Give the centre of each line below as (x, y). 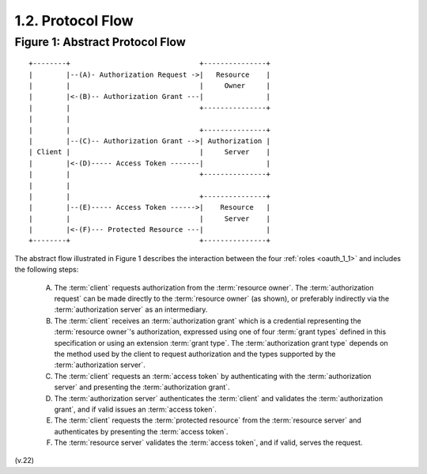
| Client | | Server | (149, 152)
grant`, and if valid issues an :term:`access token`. (136, 409)
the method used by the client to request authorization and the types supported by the (195, 354)
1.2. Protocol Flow (74, 21)
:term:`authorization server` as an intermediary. (131, 309)
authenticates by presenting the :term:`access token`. (141, 431)
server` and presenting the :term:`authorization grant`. (142, 387)
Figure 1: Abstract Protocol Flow (100, 42)
